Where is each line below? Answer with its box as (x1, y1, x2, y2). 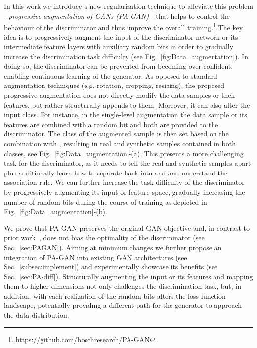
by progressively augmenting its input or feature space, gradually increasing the (4, 186, 245, 197)
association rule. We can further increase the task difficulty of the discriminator (4, 177, 245, 187)
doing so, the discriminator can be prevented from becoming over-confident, (4, 61, 233, 71)
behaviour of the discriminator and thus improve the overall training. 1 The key (4, 21, 243, 32)
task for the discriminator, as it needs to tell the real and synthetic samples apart (4, 158, 251, 168)
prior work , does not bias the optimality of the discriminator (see (4, 232, 205, 243)
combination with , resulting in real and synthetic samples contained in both (4, 138, 236, 148)
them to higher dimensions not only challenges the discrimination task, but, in (4, 281, 241, 291)
